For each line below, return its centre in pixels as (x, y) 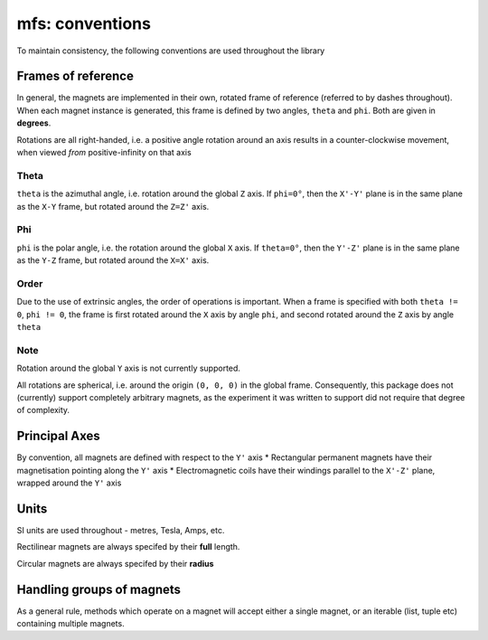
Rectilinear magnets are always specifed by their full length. (128, 547)
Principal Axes (59, 436)
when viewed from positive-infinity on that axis (104, 153)
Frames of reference (75, 76)
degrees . (34, 123)
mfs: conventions (84, 24)
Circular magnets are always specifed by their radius (115, 563)
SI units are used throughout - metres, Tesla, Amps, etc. (121, 530)
